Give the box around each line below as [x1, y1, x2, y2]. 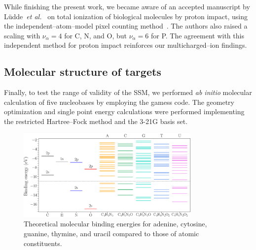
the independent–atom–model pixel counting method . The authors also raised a [4, 21, 248, 31]
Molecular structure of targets [4, 64, 161, 79]
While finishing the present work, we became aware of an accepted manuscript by [4, 1, 250, 11]
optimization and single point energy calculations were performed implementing [4, 106, 245, 117]
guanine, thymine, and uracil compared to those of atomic [24, 228, 199, 238]
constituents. [24, 238, 62, 248]
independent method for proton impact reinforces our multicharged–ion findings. [4, 40, 247, 50]
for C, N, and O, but [64, 30, 127, 40]
